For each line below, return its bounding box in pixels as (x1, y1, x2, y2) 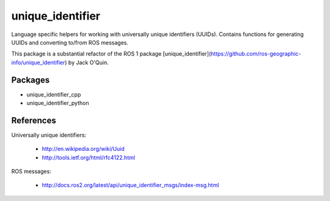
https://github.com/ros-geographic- (211, 50, 301, 57)
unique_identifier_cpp (26, 90, 81, 98)
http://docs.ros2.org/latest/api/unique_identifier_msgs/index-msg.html (42, 181, 219, 189)
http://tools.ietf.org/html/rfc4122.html (42, 153, 136, 161)
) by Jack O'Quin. (65, 59, 109, 66)
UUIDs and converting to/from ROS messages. (11, 38, 128, 46)
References (11, 115, 56, 125)
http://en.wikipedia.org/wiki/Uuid (42, 145, 125, 153)
